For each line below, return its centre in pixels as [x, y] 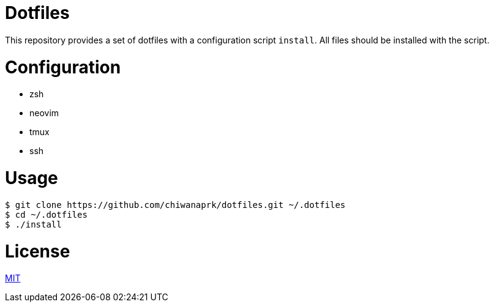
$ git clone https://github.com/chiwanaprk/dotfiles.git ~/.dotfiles [175, 205]
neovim [44, 113]
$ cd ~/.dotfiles [46, 214]
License [38, 251]
